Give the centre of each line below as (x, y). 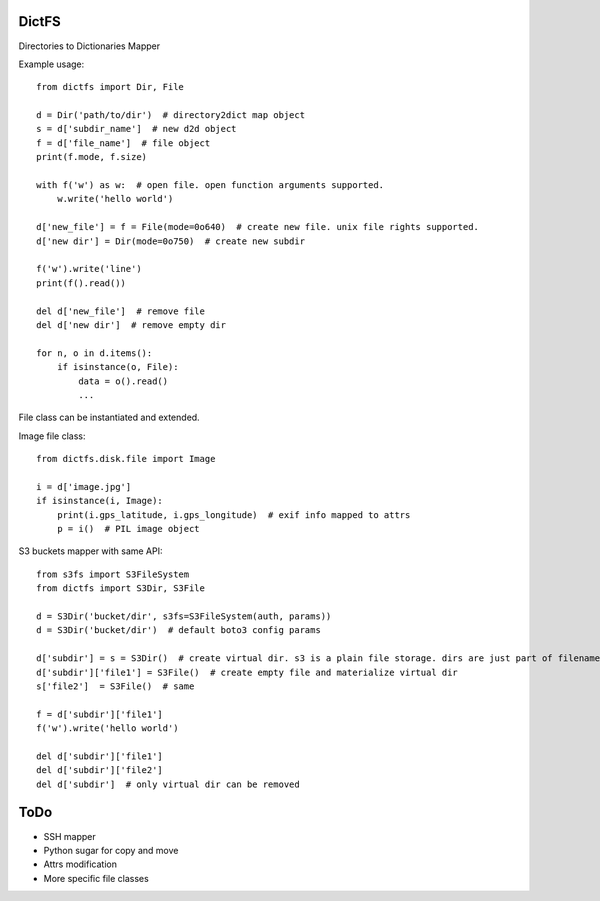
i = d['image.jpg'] (84, 486)
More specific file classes (96, 878)
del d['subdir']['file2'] (100, 770)
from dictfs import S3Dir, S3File (120, 588)
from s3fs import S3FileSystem (113, 574)
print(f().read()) (81, 283)
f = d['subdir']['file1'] (100, 714)
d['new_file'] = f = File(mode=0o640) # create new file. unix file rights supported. (258, 227)
